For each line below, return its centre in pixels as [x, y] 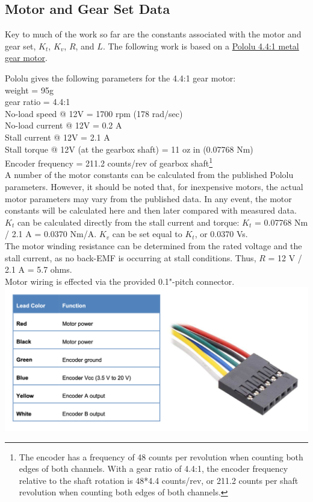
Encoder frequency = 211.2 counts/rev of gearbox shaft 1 [109, 162]
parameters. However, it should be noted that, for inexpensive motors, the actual [154, 186]
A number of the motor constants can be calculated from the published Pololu [149, 175]
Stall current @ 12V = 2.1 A [57, 137]
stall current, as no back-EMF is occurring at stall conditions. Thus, [131, 257]
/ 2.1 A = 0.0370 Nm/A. [51, 234]
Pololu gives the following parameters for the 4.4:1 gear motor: [120, 78]
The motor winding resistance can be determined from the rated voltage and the [153, 245]
